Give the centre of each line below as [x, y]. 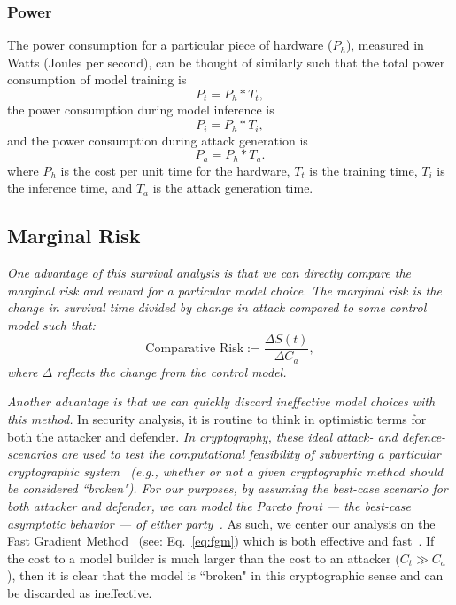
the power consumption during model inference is [141, 110]
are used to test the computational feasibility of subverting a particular [251, 454]
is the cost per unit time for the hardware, [175, 170]
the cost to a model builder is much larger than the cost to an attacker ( [204, 558]
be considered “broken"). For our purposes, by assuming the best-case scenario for [228, 488]
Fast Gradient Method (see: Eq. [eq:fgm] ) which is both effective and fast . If [221, 541]
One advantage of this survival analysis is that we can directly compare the [209, 272]
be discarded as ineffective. [80, 592]
